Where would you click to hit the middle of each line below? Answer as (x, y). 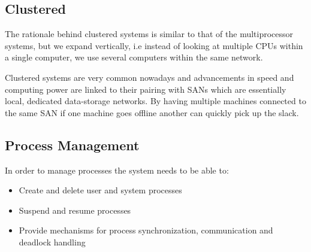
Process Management (72, 145)
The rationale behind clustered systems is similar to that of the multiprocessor (149, 34)
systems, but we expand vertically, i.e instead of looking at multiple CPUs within (154, 45)
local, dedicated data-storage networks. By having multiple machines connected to (155, 101)
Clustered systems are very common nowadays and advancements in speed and (150, 77)
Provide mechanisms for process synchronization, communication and (146, 230)
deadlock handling (52, 242)
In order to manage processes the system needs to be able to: (117, 170)
